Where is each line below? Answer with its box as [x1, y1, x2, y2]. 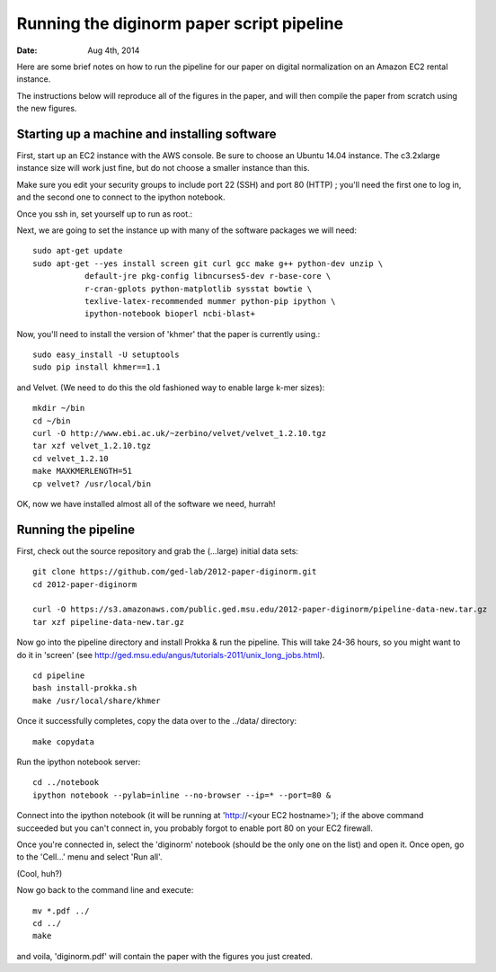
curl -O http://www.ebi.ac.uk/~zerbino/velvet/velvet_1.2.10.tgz [32, 428, 327, 439]
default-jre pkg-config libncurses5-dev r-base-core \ [84, 271, 332, 281]
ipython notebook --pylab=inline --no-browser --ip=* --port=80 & [32, 789, 332, 800]
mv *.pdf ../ [32, 905, 90, 916]
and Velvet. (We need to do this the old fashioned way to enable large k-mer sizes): [16, 382, 325, 393]
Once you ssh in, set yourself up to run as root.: [16, 208, 193, 219]
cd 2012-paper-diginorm [32, 579, 137, 589]
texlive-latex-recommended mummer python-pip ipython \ [84, 296, 336, 306]
